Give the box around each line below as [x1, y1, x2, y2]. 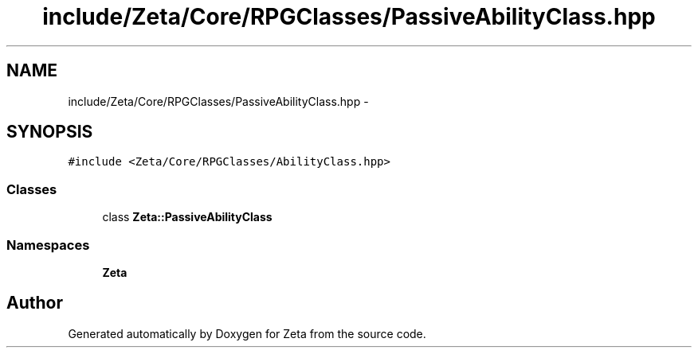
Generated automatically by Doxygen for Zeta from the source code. [68, 326, 426, 340]
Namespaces [6, 236, 90, 253]
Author [6, 293, 63, 313]
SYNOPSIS [6, 122, 93, 142]
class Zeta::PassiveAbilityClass [102, 210, 273, 224]
